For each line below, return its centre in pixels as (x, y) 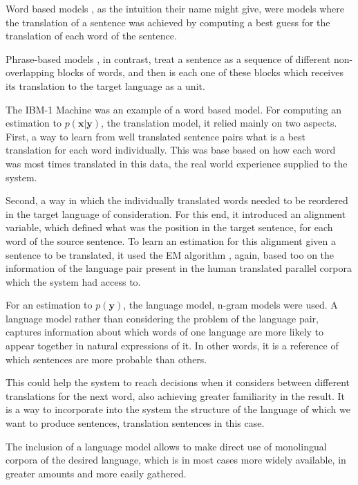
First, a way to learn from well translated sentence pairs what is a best (156, 136)
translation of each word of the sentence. (91, 36)
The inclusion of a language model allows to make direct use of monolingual (166, 446)
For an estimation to (49, 305)
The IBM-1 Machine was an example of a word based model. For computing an (173, 109)
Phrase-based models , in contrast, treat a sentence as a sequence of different (168, 58)
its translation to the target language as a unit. (105, 85)
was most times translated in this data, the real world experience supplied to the (177, 163)
